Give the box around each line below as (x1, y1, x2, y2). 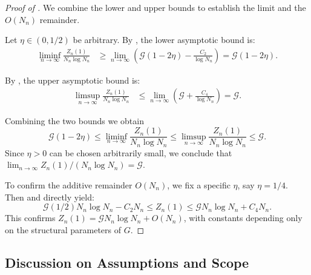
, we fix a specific (167, 178, 231, 191)
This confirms (5, 211, 56, 224)
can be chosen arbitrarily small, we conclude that (49, 146, 232, 159)
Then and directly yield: (5, 190, 94, 203)
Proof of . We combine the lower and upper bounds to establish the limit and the (5, 1, 306, 13)
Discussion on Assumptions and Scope (5, 253, 249, 271)
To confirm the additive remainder (5, 178, 133, 191)
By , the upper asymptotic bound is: (5, 73, 140, 86)
